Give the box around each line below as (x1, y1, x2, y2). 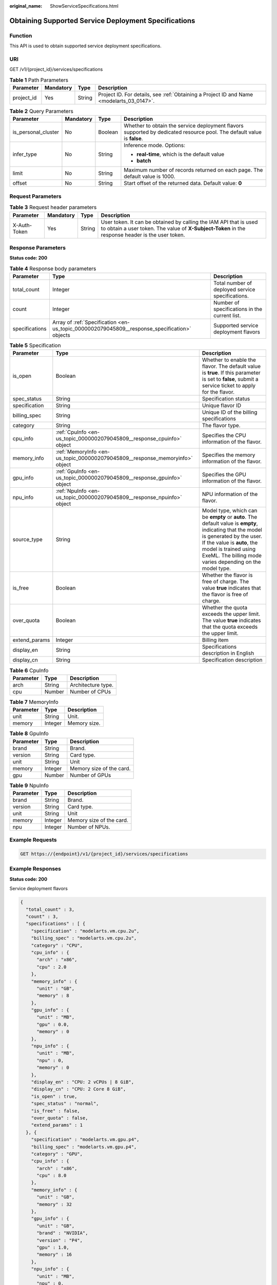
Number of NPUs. (67, 823, 110, 830)
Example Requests (9, 836, 57, 843)
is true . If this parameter (202, 369, 261, 376)
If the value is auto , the (202, 539, 258, 546)
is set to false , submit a (202, 376, 259, 383)
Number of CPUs (70, 688, 111, 695)
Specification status (202, 395, 250, 402)
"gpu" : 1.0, (36, 1244, 69, 1250)
